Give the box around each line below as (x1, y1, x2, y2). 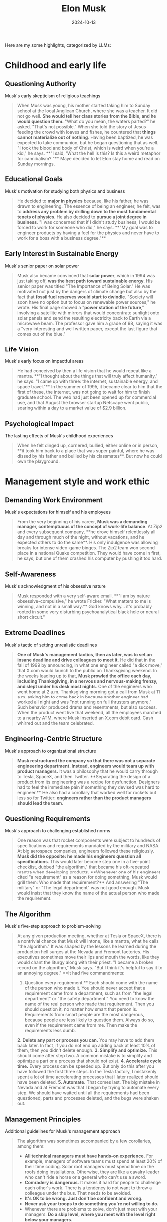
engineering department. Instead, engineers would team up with (17, 763, 154, 769)
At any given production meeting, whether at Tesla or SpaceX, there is (17, 933, 162, 939)
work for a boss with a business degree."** (17, 235, 106, 241)
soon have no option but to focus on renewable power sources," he (17, 299, 156, 305)
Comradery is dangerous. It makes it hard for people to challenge (24, 1180, 161, 1186)
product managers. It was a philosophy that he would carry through (17, 768, 158, 774)
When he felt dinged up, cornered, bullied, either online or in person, (17, 442, 159, 449)
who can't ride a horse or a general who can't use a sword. (24, 1174, 146, 1180)
